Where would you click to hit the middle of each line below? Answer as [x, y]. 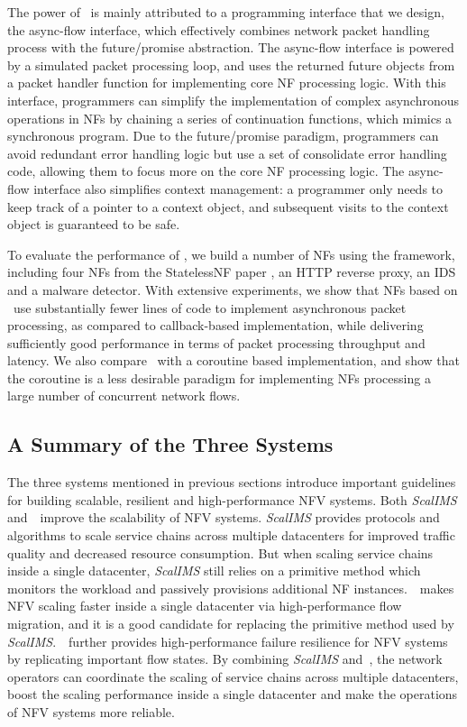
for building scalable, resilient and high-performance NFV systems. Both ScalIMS [232, 499]
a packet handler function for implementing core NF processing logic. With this [227, 83]
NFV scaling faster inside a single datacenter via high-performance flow [205, 606]
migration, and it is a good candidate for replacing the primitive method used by [231, 624]
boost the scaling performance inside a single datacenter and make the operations [233, 694]
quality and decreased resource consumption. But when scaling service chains [220, 552]
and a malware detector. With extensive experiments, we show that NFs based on [233, 289]
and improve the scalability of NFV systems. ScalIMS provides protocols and [224, 517]
